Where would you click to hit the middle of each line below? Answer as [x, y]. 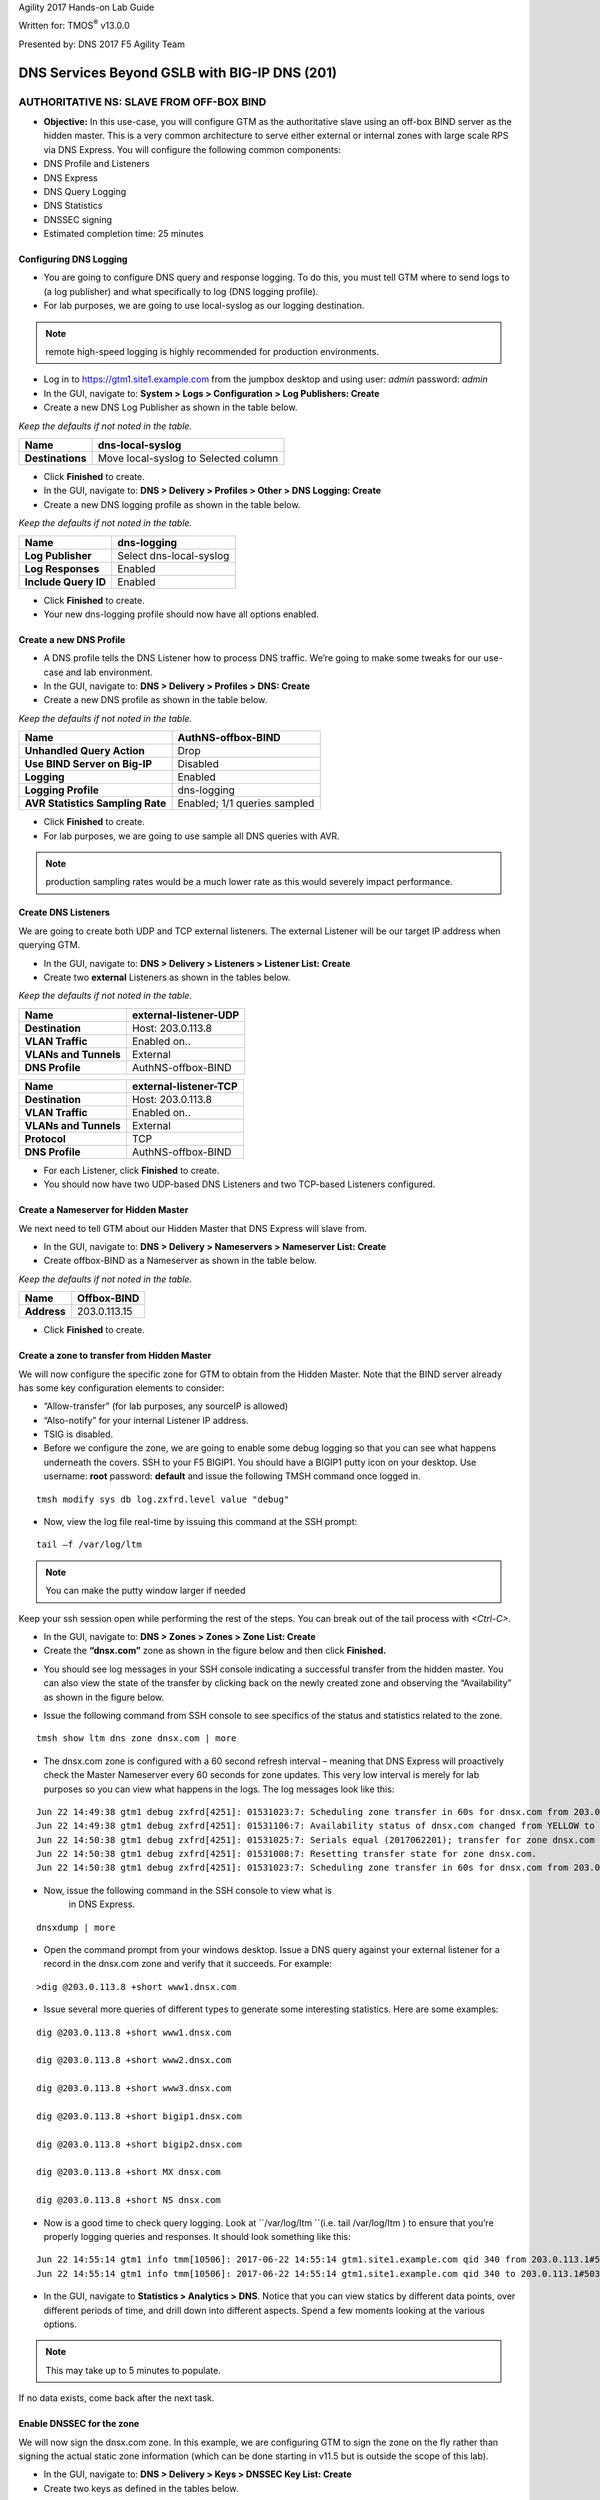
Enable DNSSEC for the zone [79, 2424]
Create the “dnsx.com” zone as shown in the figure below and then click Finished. [215, 1651]
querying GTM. [49, 945]
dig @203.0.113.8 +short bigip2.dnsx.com [139, 2144]
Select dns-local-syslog [173, 555]
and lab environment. [109, 672]
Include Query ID [65, 582]
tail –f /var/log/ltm [89, 1544]
